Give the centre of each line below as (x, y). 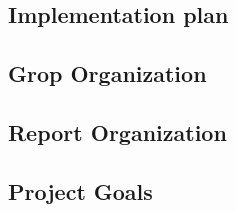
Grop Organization (107, 73)
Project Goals (80, 190)
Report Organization (117, 131)
